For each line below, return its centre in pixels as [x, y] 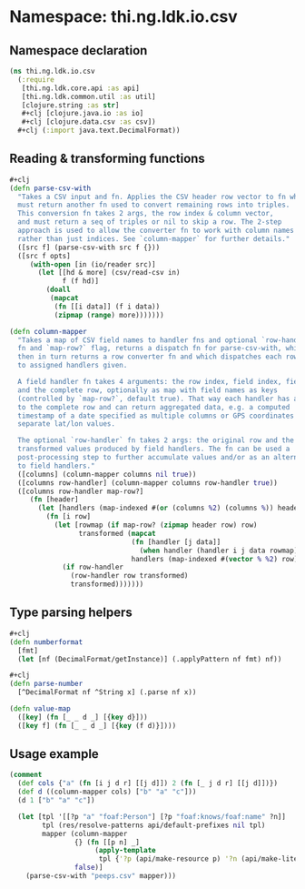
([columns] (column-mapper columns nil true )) [107, 474]
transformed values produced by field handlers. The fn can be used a [154, 449]
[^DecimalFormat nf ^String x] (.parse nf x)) [107, 692]
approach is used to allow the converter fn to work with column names [156, 231]
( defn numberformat [46, 642]
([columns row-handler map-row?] [81, 491]
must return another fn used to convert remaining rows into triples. [154, 205]
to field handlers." [56, 466]
